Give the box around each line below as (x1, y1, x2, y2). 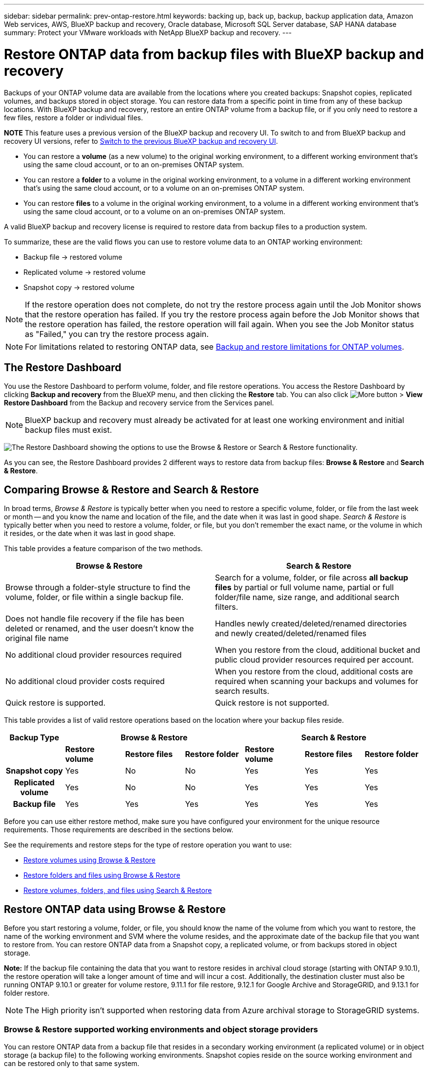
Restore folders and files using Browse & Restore (23, 871, 180, 880)
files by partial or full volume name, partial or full (215, 582, 394, 593)
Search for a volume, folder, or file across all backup (215, 573, 408, 583)
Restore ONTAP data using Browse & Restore (4, 903, 226, 915)
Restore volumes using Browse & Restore (23, 856, 156, 865)
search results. (215, 686, 270, 696)
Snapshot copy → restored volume (23, 283, 135, 291)
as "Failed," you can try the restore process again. (25, 329, 209, 339)
